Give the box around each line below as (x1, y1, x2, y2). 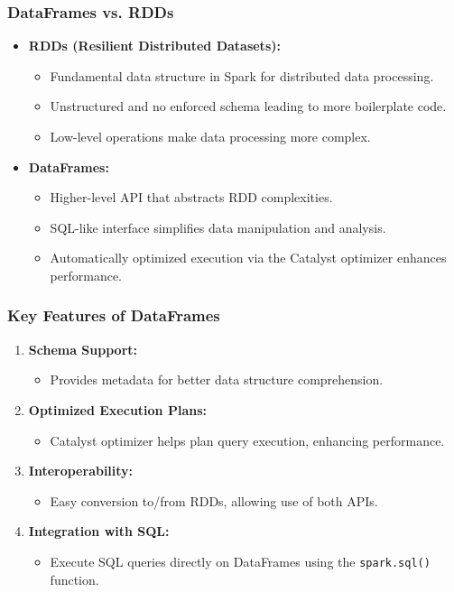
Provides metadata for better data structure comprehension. (50, 370, 384, 389)
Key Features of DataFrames (7, 304, 220, 327)
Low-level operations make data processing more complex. (50, 127, 371, 145)
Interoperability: (28, 461, 134, 480)
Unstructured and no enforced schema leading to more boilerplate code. (50, 97, 447, 116)
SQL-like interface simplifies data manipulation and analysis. (50, 217, 386, 236)
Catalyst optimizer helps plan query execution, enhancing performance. (50, 430, 445, 449)
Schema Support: (28, 339, 138, 358)
